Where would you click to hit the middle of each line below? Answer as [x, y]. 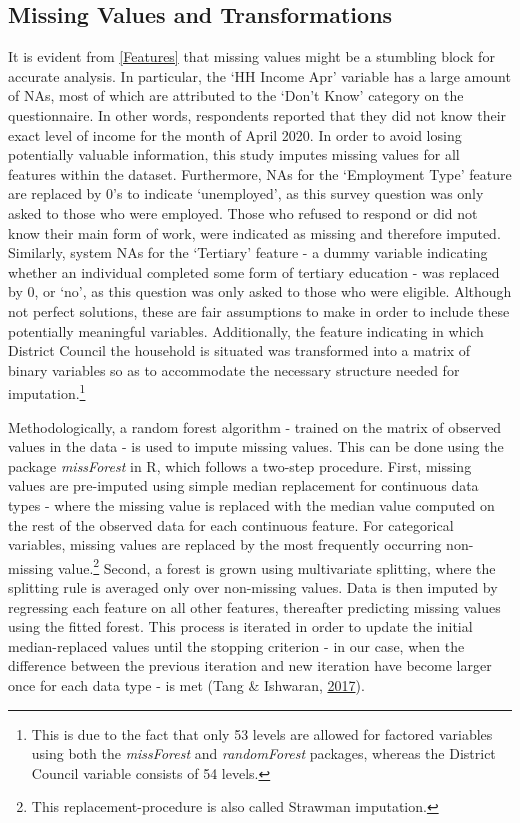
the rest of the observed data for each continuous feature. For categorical [231, 524]
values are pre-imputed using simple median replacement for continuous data [243, 485]
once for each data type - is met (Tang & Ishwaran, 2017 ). [186, 684]
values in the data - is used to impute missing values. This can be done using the [256, 446]
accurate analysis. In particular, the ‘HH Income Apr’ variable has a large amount [259, 75]
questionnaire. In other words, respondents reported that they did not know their [257, 114]
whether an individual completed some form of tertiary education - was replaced [254, 271]
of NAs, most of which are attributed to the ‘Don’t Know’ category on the [236, 95]
